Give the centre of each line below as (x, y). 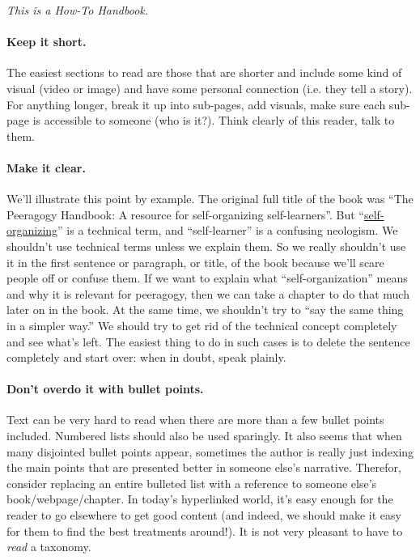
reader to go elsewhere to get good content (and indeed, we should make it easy (204, 515)
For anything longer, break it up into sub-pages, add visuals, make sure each (196, 104)
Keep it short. (47, 42)
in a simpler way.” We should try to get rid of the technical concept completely (202, 325)
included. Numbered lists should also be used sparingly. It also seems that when (204, 436)
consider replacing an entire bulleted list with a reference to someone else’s (192, 483)
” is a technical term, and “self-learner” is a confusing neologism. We (228, 230)
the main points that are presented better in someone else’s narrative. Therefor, (204, 467)
